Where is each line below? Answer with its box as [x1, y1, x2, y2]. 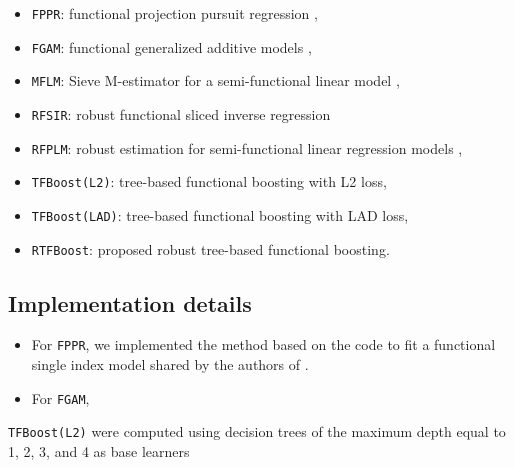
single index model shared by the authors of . [31, 354, 309, 375]
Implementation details [8, 287, 252, 318]
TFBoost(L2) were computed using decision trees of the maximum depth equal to [8, 421, 506, 442]
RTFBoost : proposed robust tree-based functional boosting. [31, 238, 390, 259]
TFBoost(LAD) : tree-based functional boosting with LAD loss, [31, 204, 409, 225]
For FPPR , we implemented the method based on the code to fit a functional [31, 334, 496, 355]
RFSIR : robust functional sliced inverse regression [31, 103, 331, 124]
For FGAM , [31, 387, 90, 408]
